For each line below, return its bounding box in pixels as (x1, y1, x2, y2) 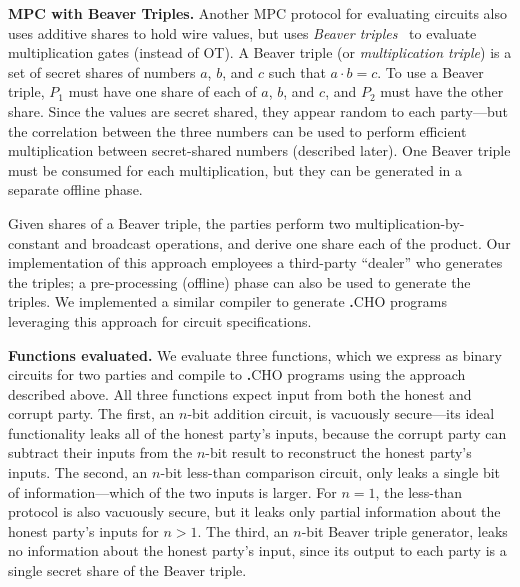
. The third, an (197, 520, 289, 541)
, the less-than (375, 481, 462, 502)
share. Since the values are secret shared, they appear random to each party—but (8, 100, 508, 121)
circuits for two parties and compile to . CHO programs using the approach (8, 364, 466, 385)
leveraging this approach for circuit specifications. (8, 310, 312, 331)
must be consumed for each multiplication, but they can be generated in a (8, 159, 463, 180)
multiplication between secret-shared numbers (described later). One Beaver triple (8, 140, 511, 161)
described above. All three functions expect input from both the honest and (8, 383, 472, 404)
